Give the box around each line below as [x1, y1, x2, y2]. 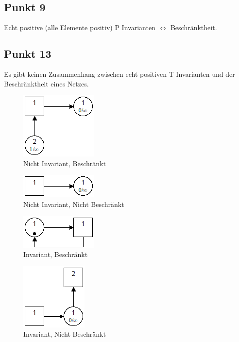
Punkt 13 [4, 46, 51, 61]
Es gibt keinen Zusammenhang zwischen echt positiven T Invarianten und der [4, 69, 235, 79]
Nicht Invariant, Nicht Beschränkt [23, 199, 124, 209]
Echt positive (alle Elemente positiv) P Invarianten [4, 22, 155, 33]
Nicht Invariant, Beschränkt [23, 158, 106, 168]
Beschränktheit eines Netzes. [4, 78, 89, 88]
